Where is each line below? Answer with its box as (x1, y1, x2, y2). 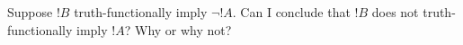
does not (371, 3, 419, 21)
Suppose (7, 3, 53, 21)
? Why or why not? (124, 20, 232, 39)
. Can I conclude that (232, 3, 351, 21)
